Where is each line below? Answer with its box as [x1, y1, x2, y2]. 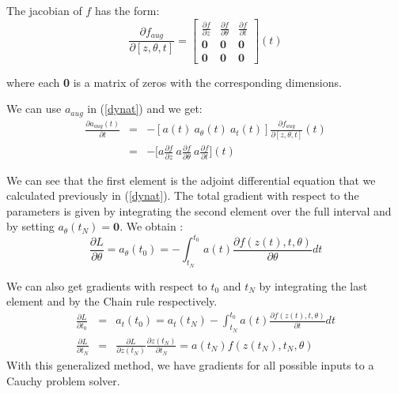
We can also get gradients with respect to [6, 277, 207, 294]
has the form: [94, 2, 160, 18]
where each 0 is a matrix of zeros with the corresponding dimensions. [6, 73, 342, 90]
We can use [6, 100, 62, 117]
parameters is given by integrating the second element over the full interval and [6, 202, 392, 219]
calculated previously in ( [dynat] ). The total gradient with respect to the [6, 187, 359, 204]
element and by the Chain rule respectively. [6, 293, 218, 310]
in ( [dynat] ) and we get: [87, 100, 203, 117]
